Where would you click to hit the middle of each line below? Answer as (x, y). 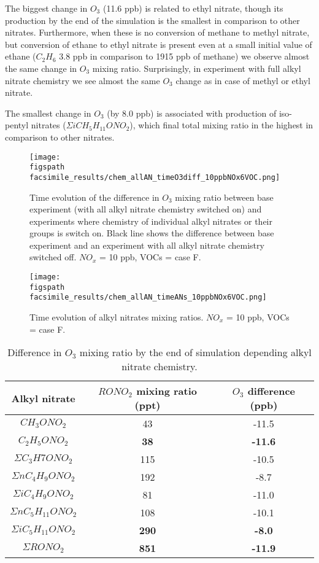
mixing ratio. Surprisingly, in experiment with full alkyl (197, 68)
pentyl (17, 125)
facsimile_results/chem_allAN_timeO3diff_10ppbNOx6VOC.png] (155, 177)
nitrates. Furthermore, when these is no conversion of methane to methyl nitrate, (157, 32)
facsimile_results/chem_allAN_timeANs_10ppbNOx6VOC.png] (148, 297)
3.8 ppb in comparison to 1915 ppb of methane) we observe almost (184, 56)
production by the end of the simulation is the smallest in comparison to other (152, 20)
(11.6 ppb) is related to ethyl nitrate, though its (193, 8)
